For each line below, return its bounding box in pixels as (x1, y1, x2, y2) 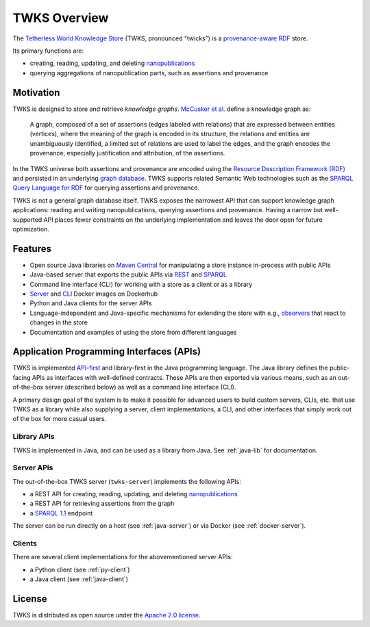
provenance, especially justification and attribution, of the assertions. (29, 149, 225, 157)
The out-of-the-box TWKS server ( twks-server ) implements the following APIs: (12, 477, 241, 485)
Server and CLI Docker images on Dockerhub (29, 290, 158, 298)
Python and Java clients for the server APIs (29, 299, 152, 307)
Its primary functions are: (12, 47, 84, 55)
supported (12, 216, 42, 224)
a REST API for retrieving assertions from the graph (29, 500, 175, 508)
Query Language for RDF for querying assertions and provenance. (12, 183, 200, 192)
